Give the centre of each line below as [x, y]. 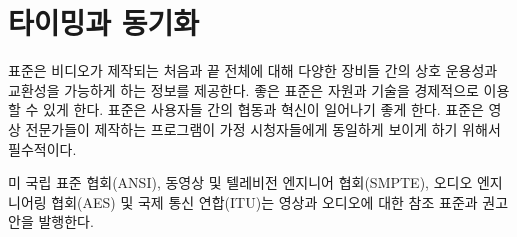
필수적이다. [42, 148]
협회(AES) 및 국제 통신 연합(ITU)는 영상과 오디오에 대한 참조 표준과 [264, 201]
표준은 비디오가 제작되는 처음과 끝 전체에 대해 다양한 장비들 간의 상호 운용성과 [253, 70]
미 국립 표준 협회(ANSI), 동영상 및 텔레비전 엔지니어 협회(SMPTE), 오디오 [240, 182]
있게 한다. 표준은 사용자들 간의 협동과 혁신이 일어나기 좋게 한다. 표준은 [263, 109]
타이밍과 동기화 [104, 22]
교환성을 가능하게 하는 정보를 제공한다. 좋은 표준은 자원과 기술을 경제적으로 [243, 89]
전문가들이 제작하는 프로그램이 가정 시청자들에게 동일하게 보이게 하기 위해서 [263, 128]
